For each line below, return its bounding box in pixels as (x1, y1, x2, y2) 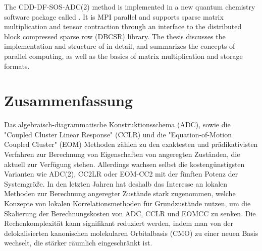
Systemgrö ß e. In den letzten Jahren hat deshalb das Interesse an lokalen (4, 178, 228, 189)
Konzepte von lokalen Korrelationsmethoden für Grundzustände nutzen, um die (4, 198, 251, 209)
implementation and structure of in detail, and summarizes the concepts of (4, 41, 235, 51)
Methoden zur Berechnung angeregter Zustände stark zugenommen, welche (4, 188, 236, 199)
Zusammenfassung (4, 90, 133, 111)
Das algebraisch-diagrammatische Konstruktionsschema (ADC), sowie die (4, 119, 231, 130)
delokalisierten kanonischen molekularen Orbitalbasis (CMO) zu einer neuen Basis (4, 227, 258, 238)
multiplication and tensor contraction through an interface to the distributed (4, 21, 242, 32)
